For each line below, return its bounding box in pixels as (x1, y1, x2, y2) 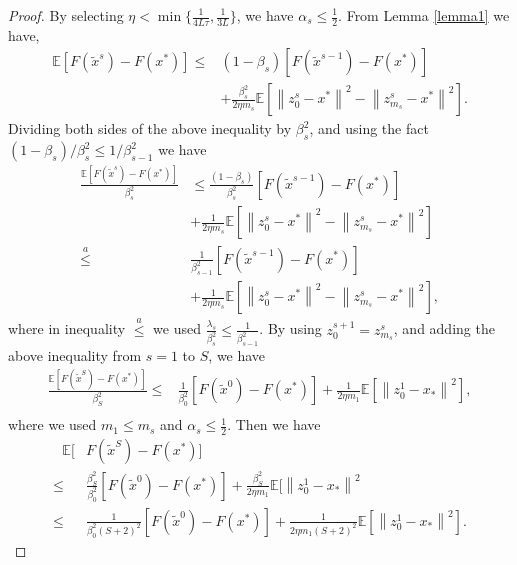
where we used (8, 414, 97, 435)
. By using (259, 318, 322, 339)
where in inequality (8, 318, 126, 339)
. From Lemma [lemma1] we (338, 5, 510, 25)
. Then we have (227, 414, 321, 435)
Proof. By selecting (8, 5, 124, 25)
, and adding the (393, 318, 495, 339)
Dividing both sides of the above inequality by (8, 118, 292, 139)
